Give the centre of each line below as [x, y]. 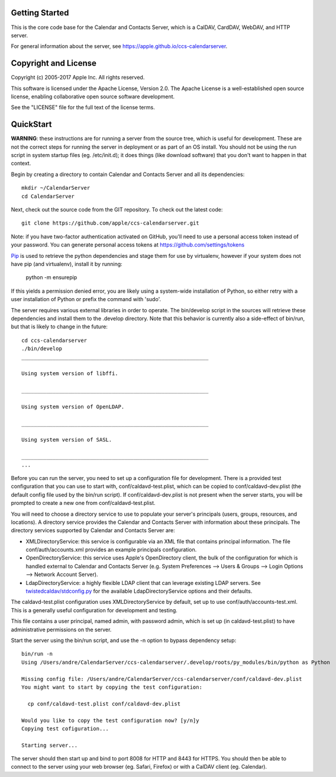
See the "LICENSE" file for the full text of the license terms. [83, 107]
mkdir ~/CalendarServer [56, 188]
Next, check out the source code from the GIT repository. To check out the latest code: [117, 210]
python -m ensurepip [51, 277]
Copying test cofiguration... [65, 728]
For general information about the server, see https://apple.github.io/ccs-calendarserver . [119, 46]
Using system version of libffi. [70, 374]
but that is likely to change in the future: [59, 327]
